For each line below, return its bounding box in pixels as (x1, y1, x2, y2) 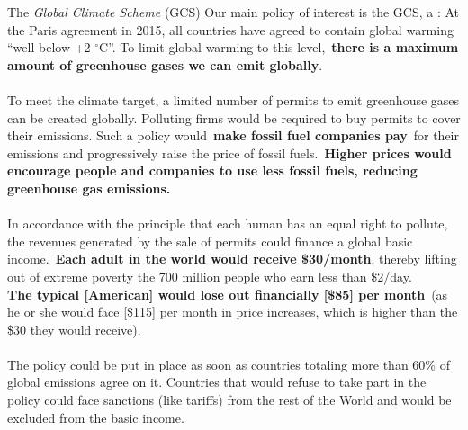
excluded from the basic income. (7, 408, 184, 426)
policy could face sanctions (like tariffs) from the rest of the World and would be (7, 390, 452, 409)
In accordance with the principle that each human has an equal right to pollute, (7, 214, 448, 233)
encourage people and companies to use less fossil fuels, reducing (7, 161, 418, 180)
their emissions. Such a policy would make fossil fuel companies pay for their (7, 126, 459, 145)
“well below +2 (7, 38, 91, 57)
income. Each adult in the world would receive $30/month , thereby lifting (7, 249, 457, 268)
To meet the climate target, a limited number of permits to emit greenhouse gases (7, 90, 460, 109)
